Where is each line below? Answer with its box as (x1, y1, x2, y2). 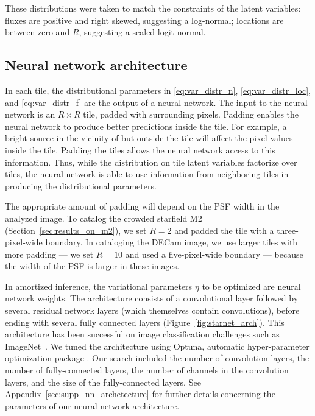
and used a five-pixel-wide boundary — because (125, 247, 303, 260)
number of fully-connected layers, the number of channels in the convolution (5, 364, 289, 376)
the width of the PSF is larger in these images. (5, 259, 180, 272)
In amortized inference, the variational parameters (5, 280, 193, 292)
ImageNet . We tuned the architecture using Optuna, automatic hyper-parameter (5, 339, 310, 352)
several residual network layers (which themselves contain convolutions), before (5, 304, 300, 317)
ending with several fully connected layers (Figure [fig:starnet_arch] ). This (5, 316, 285, 328)
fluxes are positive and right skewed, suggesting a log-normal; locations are (5, 13, 284, 26)
